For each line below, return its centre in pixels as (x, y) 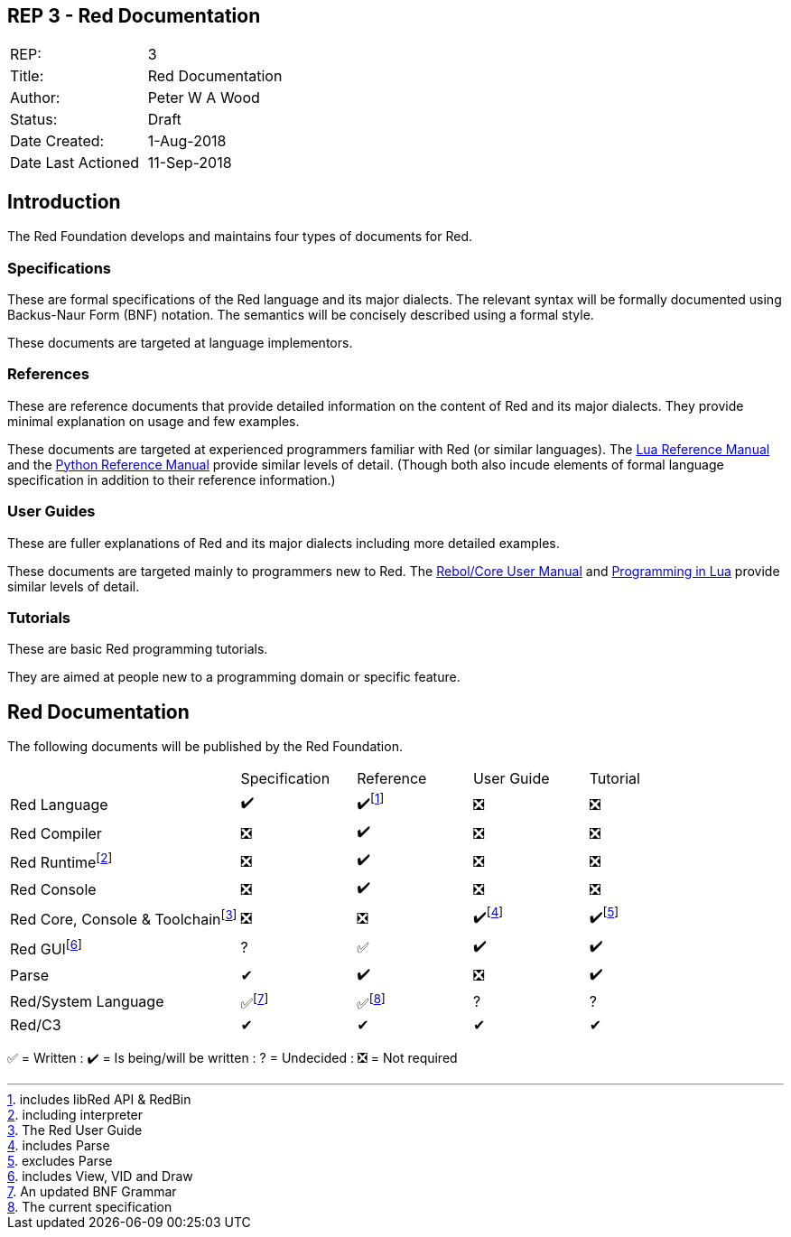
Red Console (53, 889)
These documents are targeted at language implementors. (180, 343)
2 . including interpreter (75, 1115)
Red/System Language (87, 1002)
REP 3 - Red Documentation (134, 16)
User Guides (51, 512)
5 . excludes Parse (60, 1161)
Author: (35, 98)
